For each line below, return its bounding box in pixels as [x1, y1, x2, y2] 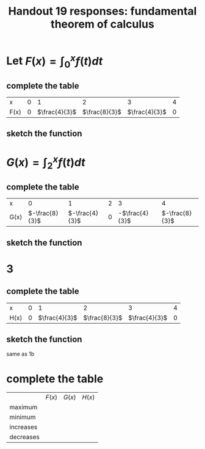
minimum [9, 413, 36, 422]
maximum [9, 403, 38, 412]
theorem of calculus [51, 17, 154, 31]
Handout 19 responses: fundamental [8, 4, 197, 18]
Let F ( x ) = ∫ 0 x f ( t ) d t [6, 52, 103, 70]
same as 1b [6, 350, 35, 358]
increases [9, 423, 38, 431]
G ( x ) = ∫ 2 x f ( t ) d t [6, 153, 85, 172]
